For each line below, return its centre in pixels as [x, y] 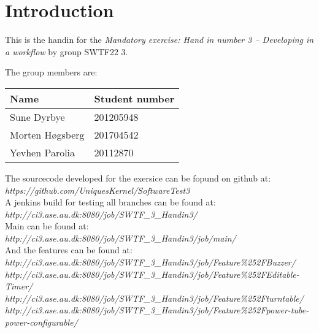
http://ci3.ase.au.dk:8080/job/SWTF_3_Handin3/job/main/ [121, 238]
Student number [134, 98]
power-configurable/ [41, 322]
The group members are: [51, 72]
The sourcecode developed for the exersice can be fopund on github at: [138, 178]
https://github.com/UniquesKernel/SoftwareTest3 [98, 190]
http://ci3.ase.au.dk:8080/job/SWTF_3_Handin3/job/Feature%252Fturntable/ [154, 298]
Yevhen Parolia [43, 152]
